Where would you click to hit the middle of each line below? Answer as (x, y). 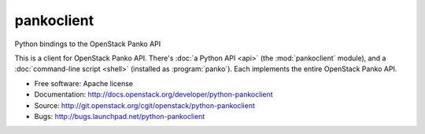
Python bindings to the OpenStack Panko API (88, 44)
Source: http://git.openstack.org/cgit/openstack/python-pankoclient (144, 105)
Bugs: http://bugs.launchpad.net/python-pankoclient (120, 116)
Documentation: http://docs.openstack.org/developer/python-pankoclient (153, 95)
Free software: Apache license (84, 83)
